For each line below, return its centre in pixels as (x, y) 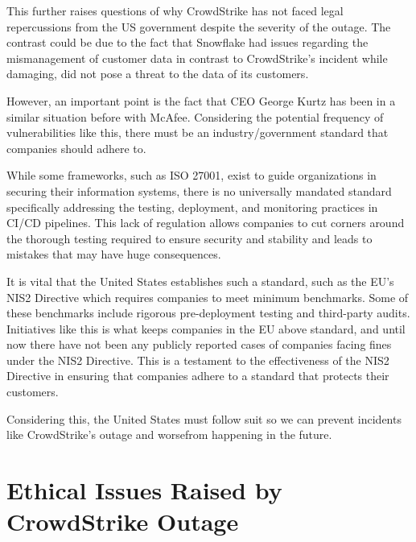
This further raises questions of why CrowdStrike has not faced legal (175, 10)
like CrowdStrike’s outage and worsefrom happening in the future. (169, 434)
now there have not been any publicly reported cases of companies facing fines (199, 344)
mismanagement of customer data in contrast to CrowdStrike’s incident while (197, 58)
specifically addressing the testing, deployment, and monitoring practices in (192, 207)
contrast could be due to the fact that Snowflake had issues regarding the (187, 42)
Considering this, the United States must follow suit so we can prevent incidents (204, 418)
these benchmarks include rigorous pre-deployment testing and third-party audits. (208, 313)
